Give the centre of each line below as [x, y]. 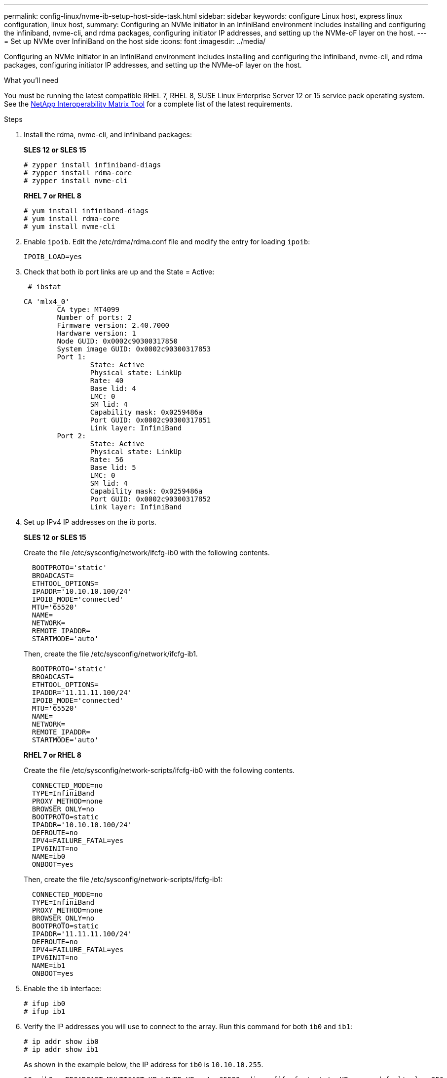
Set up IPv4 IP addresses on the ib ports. [90, 522]
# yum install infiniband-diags [86, 211]
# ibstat [44, 287]
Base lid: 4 [113, 388]
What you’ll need [31, 80]
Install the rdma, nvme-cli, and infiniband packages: [108, 135]
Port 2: [72, 436]
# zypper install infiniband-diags [93, 165]
